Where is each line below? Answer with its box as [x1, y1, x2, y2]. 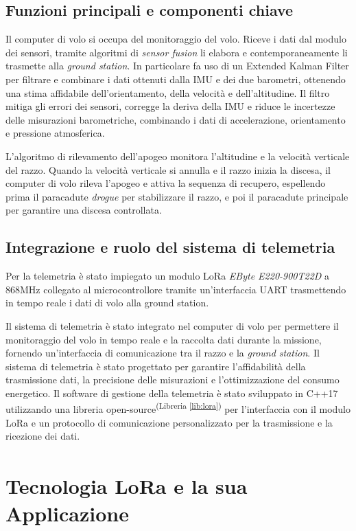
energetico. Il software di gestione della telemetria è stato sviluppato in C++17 [5, 385, 338, 400]
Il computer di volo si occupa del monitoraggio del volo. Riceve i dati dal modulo [5, 32, 346, 46]
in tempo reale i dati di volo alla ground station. [5, 295, 209, 310]
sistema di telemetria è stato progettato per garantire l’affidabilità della [5, 359, 306, 373]
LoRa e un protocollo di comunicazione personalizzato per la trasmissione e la [5, 415, 333, 429]
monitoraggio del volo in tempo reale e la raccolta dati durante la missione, [5, 332, 322, 346]
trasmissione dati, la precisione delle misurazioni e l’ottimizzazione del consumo [5, 372, 340, 387]
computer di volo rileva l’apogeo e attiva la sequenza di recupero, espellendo [5, 176, 326, 190]
